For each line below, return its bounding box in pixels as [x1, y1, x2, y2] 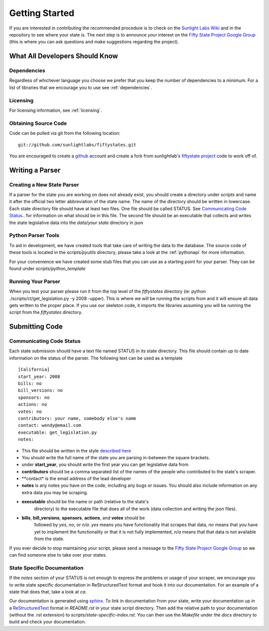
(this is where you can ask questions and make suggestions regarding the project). [9, 39, 179, 45]
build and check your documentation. [9, 619, 86, 625]
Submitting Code [9, 322, 63, 331]
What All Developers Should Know [9, 52, 118, 60]
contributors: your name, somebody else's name [18, 415, 136, 421]
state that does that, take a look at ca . [9, 589, 87, 595]
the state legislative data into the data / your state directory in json [9, 220, 143, 226]
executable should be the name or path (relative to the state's [21, 499, 149, 505]
